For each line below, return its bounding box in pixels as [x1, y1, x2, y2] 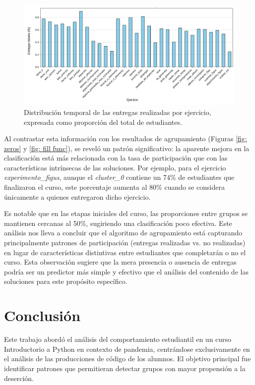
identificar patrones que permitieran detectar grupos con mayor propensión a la [4, 363, 246, 373]
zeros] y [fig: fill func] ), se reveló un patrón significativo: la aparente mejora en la [4, 143, 250, 153]
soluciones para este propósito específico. [4, 276, 127, 286]
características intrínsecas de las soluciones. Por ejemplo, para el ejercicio [4, 162, 226, 172]
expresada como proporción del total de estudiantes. [24, 116, 182, 127]
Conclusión [4, 305, 81, 326]
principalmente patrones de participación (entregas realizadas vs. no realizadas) [4, 237, 246, 248]
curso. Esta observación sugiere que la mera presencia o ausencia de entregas [4, 257, 237, 267]
